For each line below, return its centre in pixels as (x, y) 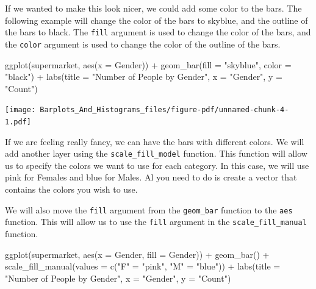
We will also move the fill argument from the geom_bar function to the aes (149, 209)
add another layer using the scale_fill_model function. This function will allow (156, 153)
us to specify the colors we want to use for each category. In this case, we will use (157, 165)
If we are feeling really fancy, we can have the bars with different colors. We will (155, 141)
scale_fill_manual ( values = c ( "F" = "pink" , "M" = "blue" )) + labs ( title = (143, 266)
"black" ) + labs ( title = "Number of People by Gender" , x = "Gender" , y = (144, 77)
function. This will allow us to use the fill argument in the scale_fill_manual (156, 222)
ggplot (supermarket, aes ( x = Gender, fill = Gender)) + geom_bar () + (137, 254)
